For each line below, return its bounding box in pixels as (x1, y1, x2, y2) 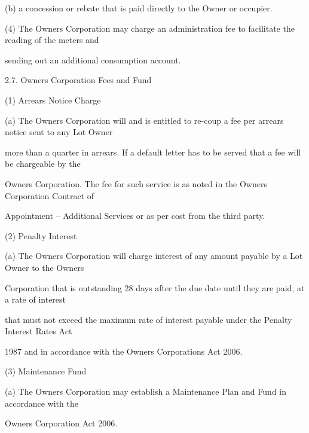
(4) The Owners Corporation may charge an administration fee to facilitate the (5, 22, 295, 34)
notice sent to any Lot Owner (5, 126, 113, 138)
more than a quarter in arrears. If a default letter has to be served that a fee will (5, 145, 301, 158)
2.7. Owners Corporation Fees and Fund (5, 74, 152, 86)
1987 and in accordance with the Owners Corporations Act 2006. (5, 344, 243, 357)
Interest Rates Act (5, 325, 72, 337)
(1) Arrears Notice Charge (5, 93, 101, 106)
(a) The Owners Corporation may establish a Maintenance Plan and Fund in (5, 385, 286, 398)
